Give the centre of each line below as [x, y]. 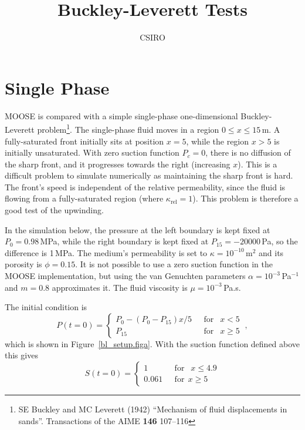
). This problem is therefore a [245, 198]
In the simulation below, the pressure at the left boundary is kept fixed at [138, 229]
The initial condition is [46, 307]
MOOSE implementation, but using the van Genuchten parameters [125, 276]
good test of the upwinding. [54, 210]
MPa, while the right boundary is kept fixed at [124, 241]
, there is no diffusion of [248, 152]
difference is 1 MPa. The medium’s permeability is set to [106, 252]
